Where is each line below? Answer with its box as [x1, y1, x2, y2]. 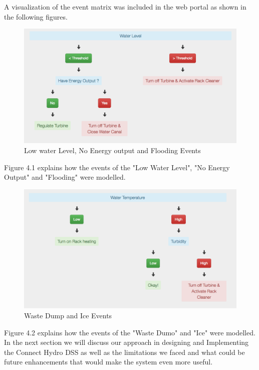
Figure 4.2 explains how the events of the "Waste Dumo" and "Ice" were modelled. [4, 327, 255, 337]
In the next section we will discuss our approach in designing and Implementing [4, 337, 249, 347]
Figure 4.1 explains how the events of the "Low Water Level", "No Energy [4, 162, 230, 172]
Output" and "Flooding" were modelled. [4, 172, 126, 182]
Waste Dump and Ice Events [24, 310, 112, 320]
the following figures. [4, 11, 68, 22]
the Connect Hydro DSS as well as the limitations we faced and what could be [4, 346, 245, 357]
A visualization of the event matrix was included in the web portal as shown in [4, 2, 246, 12]
